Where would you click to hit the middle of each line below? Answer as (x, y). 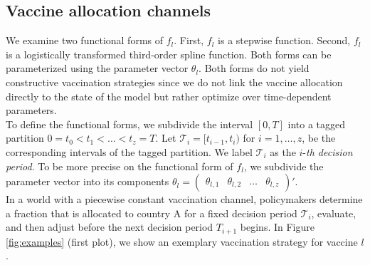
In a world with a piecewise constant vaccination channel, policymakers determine (184, 199)
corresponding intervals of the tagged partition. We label (129, 151)
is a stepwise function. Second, (284, 40)
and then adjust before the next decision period (110, 227)
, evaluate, (334, 213)
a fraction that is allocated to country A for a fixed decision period (152, 213)
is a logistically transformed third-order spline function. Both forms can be (169, 54)
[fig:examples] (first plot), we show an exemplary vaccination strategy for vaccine (182, 241)
